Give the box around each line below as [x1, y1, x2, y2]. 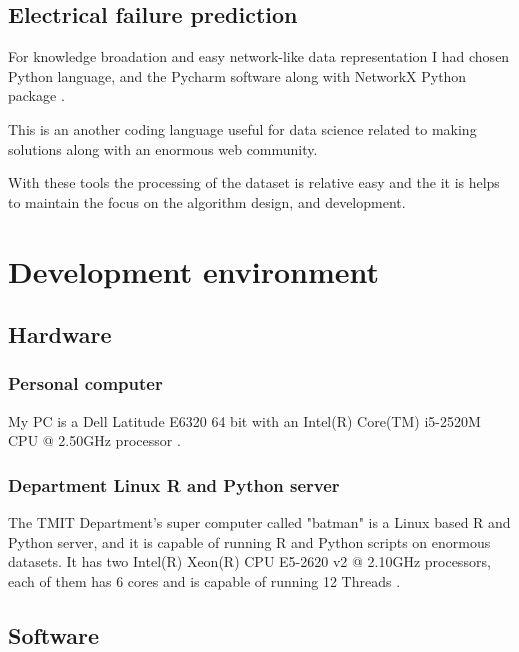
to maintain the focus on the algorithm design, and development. [8, 191, 406, 212]
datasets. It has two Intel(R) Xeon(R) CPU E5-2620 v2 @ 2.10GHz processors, [8, 551, 491, 572]
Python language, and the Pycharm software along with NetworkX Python [8, 65, 467, 86]
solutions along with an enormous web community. [8, 138, 318, 159]
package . [8, 85, 65, 106]
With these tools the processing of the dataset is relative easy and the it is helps [8, 172, 500, 193]
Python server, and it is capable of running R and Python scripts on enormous [8, 531, 491, 552]
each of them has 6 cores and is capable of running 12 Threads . [8, 570, 401, 591]
